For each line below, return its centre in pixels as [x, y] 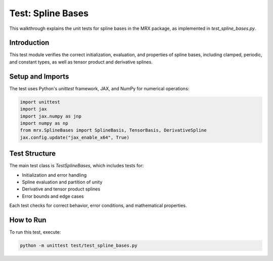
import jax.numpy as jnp [51, 116]
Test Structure [33, 154]
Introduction [29, 43]
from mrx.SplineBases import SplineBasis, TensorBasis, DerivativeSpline [113, 130]
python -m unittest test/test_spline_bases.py [79, 246]
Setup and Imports [39, 76]
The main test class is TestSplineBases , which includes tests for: [77, 166]
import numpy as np [44, 123]
